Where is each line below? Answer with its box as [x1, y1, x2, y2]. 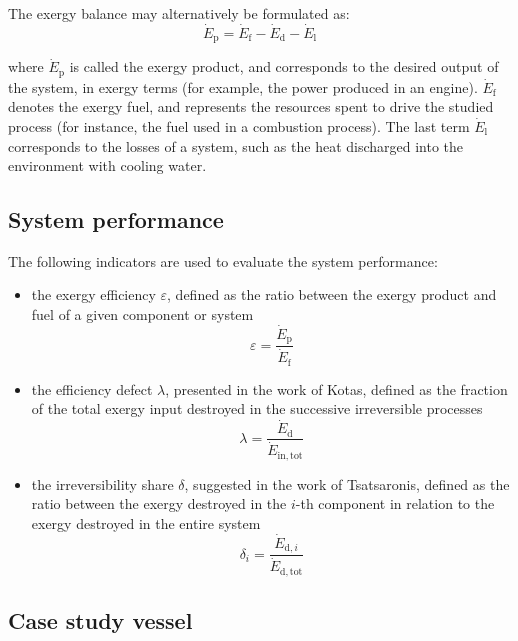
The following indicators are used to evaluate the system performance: [8, 250, 438, 271]
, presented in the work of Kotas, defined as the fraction [165, 378, 508, 399]
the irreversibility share [31, 473, 174, 494]
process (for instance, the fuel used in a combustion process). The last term [8, 115, 470, 136]
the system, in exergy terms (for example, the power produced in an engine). [8, 76, 478, 97]
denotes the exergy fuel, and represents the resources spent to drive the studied [8, 96, 494, 117]
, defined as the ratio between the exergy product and [167, 284, 497, 305]
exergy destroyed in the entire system [31, 513, 261, 534]
